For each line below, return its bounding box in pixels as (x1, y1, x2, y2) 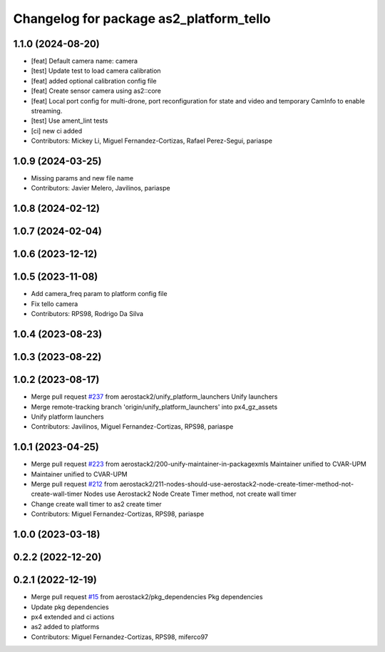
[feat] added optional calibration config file (31, 76, 157, 85)
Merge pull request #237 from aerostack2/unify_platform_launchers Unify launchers (31, 392, 278, 401)
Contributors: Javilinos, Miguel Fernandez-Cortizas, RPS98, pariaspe (31, 422, 234, 431)
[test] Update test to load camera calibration (31, 66, 161, 75)
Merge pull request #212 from (31, 480, 118, 489)
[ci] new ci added (31, 126, 83, 135)
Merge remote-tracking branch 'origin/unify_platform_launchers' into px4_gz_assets (31, 402, 278, 411)
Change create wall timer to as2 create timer (31, 499, 162, 508)
